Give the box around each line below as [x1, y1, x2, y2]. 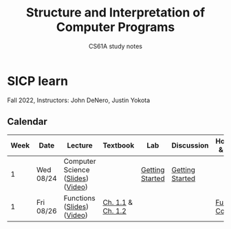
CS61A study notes [88, 42, 143, 50]
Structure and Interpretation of [25, 5, 206, 21]
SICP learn [7, 73, 69, 88]
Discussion [171, 141, 209, 150]
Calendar [7, 116, 47, 128]
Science [63, 165, 90, 174]
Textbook [102, 141, 135, 150]
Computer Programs [56, 19, 175, 35]
